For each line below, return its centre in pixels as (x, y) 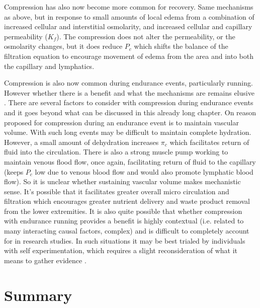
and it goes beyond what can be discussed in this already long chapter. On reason (130, 112)
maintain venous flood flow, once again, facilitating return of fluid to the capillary (130, 161)
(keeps (14, 171)
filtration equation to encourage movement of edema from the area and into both (129, 56)
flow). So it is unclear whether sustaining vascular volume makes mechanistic (122, 181)
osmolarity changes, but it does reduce (63, 46)
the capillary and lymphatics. (49, 66)
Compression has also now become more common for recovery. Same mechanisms (129, 7)
